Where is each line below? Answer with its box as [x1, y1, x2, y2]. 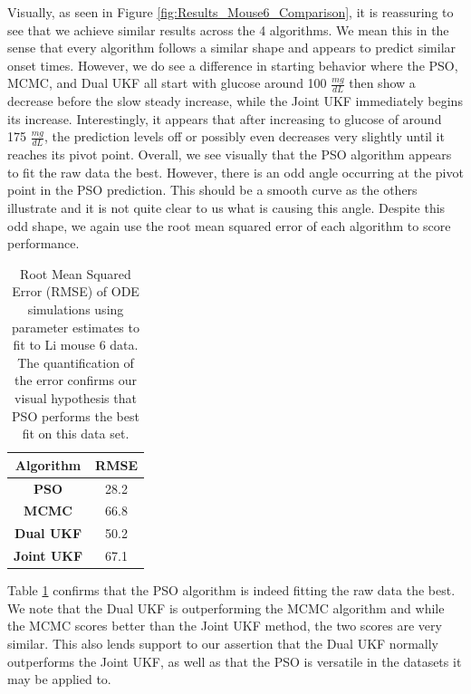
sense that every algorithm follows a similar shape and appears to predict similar [7, 38, 457, 57]
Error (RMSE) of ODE [12, 282, 139, 301]
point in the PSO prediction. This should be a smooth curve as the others [7, 180, 418, 199]
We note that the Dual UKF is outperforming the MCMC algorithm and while [7, 598, 445, 617]
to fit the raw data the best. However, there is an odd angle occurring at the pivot [7, 162, 464, 181]
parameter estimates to [12, 317, 139, 336]
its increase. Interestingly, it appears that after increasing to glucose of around [7, 109, 442, 128]
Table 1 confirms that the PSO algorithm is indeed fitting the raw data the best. [7, 581, 456, 600]
